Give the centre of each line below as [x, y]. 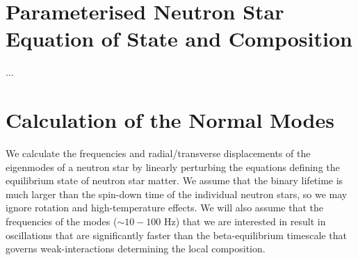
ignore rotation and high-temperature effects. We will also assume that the [165, 208]
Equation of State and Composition [179, 39]
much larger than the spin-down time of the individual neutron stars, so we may [177, 194]
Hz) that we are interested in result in [245, 221]
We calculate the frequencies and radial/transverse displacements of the [158, 153]
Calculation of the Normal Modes [170, 120]
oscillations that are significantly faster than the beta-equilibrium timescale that [176, 235]
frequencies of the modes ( [62, 221]
